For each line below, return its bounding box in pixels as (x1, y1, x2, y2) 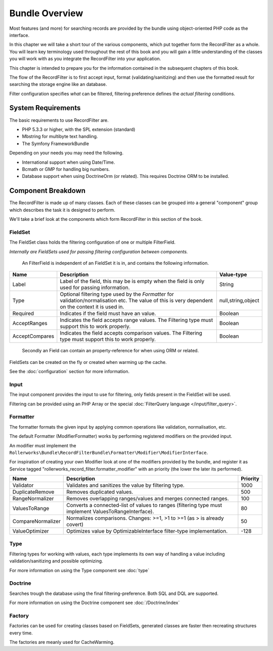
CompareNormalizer (12, 518, 61, 525)
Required (12, 310, 34, 317)
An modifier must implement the (9, 442, 76, 448)
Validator (12, 482, 34, 489)
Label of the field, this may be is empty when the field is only (60, 278, 205, 285)
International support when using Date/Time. (22, 159, 115, 165)
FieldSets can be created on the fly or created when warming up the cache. (9, 359, 167, 365)
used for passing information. (60, 284, 130, 291)
